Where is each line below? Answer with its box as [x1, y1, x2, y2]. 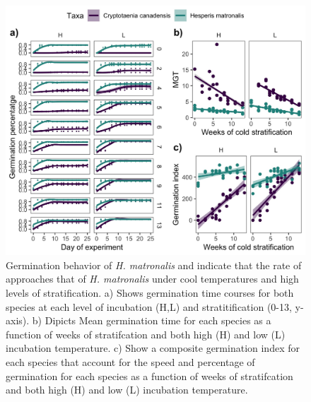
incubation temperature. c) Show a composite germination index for [6, 341, 300, 355]
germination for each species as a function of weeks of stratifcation [6, 368, 293, 383]
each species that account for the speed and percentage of [6, 354, 255, 369]
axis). [6, 313, 30, 328]
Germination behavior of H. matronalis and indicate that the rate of [6, 257, 302, 272]
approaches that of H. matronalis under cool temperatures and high [6, 271, 299, 286]
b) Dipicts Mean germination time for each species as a [32, 313, 271, 328]
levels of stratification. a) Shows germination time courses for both [6, 285, 294, 300]
